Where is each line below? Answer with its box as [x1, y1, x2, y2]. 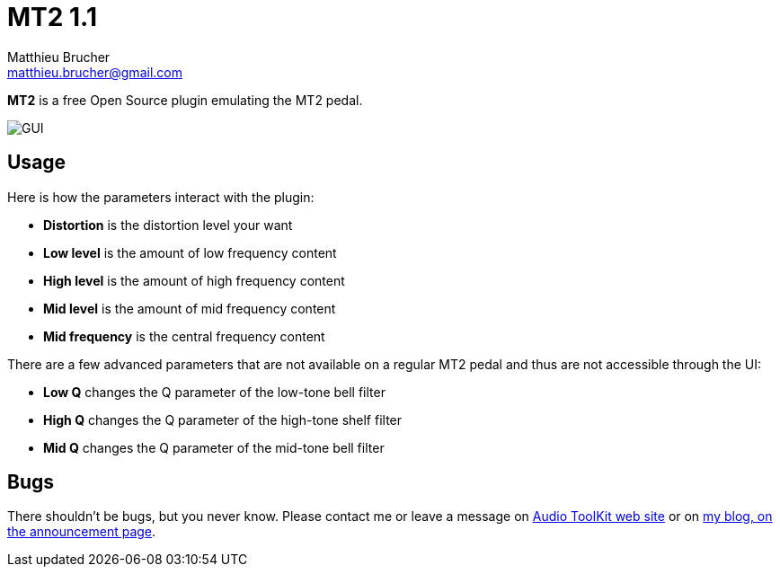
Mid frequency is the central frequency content [43, 328, 325, 344]
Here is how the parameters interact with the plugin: [7, 189, 315, 205]
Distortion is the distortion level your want [43, 216, 293, 233]
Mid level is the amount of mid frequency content [43, 300, 336, 316]
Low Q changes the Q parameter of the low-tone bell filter [43, 384, 386, 400]
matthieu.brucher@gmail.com [7, 64, 182, 80]
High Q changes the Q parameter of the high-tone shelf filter [43, 411, 403, 428]
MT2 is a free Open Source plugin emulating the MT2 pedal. [7, 92, 363, 108]
